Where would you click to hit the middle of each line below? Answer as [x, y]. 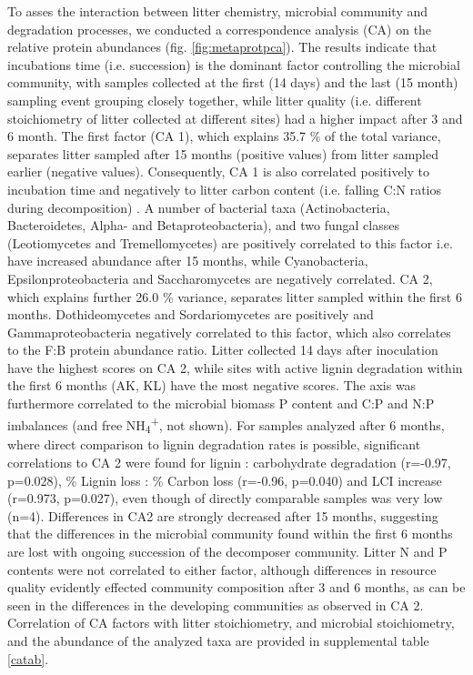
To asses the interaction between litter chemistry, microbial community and [218, 11]
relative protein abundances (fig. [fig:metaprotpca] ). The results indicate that [222, 47]
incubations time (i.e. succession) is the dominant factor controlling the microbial [234, 64]
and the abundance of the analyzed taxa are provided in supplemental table [218, 640]
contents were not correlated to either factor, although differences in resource [222, 569]
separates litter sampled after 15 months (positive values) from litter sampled [223, 153]
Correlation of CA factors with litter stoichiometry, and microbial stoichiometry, [231, 623]
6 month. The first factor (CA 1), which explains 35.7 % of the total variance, [224, 136]
